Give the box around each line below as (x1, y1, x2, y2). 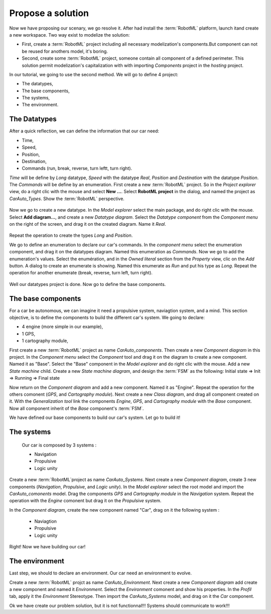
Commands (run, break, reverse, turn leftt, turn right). (22, 166, 132, 172)
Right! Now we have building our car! (9, 544, 86, 550)
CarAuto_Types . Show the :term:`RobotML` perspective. (9, 196, 125, 202)
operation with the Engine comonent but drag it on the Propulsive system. (9, 498, 162, 504)
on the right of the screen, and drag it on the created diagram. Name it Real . (9, 221, 167, 227)
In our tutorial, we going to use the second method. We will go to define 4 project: (9, 71, 178, 77)
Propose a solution (9, 8, 89, 19)
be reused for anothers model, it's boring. (22, 48, 108, 54)
